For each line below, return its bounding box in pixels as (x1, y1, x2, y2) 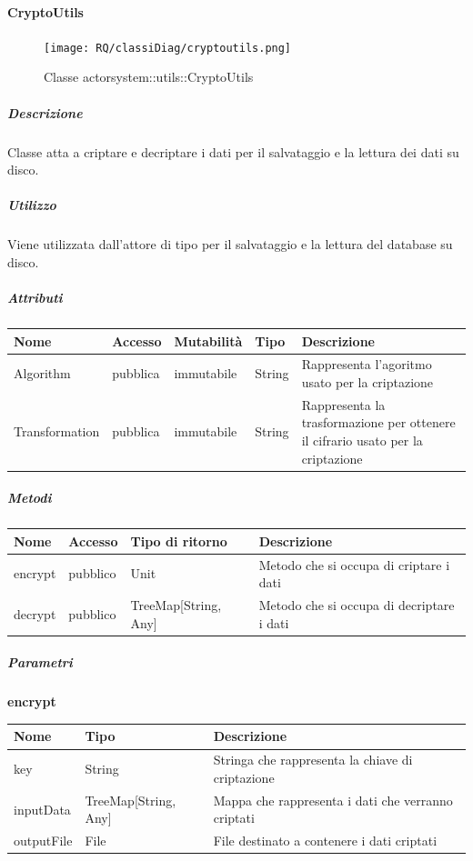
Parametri (7, 653, 73, 672)
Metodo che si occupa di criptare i (258, 555, 450, 574)
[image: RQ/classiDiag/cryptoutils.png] (44, 41, 292, 55)
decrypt (14, 604, 56, 623)
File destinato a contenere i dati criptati (213, 831, 438, 850)
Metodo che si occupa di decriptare (258, 596, 455, 615)
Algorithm (14, 364, 71, 383)
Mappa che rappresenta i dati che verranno (213, 790, 453, 809)
